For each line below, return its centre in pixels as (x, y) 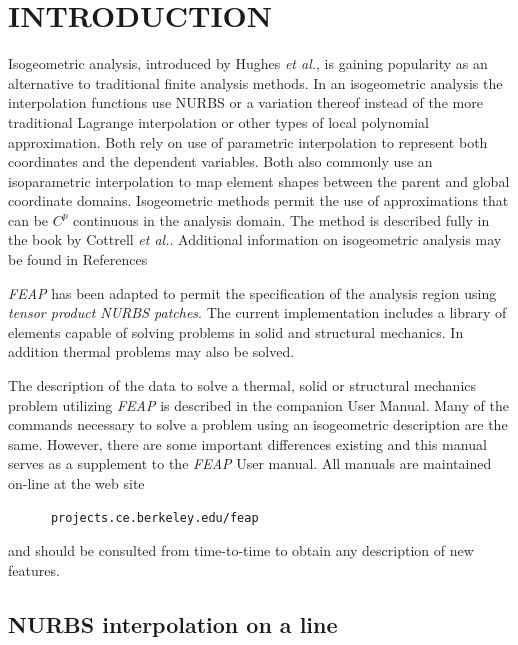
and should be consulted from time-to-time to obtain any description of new (241, 550)
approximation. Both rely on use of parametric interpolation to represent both (248, 141)
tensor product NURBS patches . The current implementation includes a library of (257, 312)
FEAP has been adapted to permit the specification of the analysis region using (252, 292)
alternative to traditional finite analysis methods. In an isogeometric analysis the (255, 82)
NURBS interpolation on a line (173, 623)
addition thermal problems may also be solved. (151, 351)
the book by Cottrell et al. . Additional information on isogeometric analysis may (255, 239)
